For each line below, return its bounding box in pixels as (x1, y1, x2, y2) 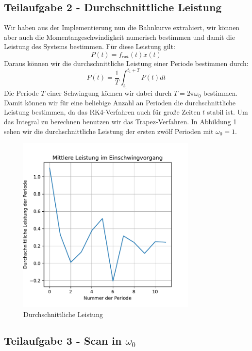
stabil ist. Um (207, 107, 248, 117)
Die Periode (4, 88, 39, 98)
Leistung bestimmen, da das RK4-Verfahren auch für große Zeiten (4, 107, 201, 117)
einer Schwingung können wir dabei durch (47, 88, 172, 98)
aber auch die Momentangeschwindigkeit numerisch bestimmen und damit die (4, 32, 235, 42)
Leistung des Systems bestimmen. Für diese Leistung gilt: (4, 41, 175, 51)
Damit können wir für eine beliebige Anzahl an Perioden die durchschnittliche (4, 97, 236, 107)
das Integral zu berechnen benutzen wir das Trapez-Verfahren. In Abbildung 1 (4, 117, 237, 127)
